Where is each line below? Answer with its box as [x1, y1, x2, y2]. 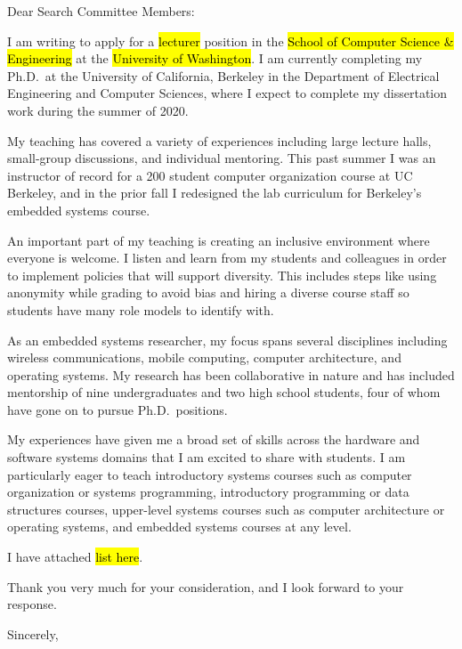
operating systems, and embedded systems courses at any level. [7, 517, 352, 536]
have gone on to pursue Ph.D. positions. [7, 400, 228, 418]
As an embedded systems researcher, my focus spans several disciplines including [7, 330, 448, 349]
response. [7, 595, 57, 613]
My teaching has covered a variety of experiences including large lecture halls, [7, 131, 432, 150]
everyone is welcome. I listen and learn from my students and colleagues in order [7, 248, 447, 267]
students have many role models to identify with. [7, 300, 274, 319]
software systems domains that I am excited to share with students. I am [7, 448, 406, 466]
